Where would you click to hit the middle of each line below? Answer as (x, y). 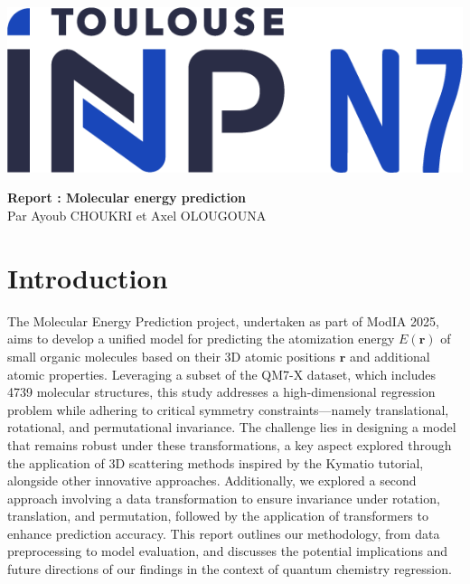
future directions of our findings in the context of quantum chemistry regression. (230, 569)
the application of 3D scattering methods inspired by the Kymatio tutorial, (216, 462)
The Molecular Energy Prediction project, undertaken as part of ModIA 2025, (223, 320)
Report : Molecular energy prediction (127, 198)
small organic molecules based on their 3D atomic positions (172, 356)
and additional (390, 356)
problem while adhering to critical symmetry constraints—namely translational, (228, 409)
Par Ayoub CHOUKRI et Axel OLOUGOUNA (137, 216)
